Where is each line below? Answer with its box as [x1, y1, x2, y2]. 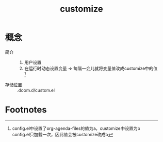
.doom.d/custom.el [17, 87, 55, 93]
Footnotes [5, 104, 47, 115]
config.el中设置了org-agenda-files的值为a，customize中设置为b [12, 125, 141, 131]
